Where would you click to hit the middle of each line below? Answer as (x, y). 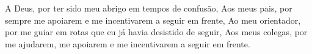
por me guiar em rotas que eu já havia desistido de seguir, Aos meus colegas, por (156, 32)
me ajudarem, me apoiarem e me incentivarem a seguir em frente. (128, 43)
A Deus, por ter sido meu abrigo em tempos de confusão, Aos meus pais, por (149, 8)
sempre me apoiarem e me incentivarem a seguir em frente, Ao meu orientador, (153, 20)
